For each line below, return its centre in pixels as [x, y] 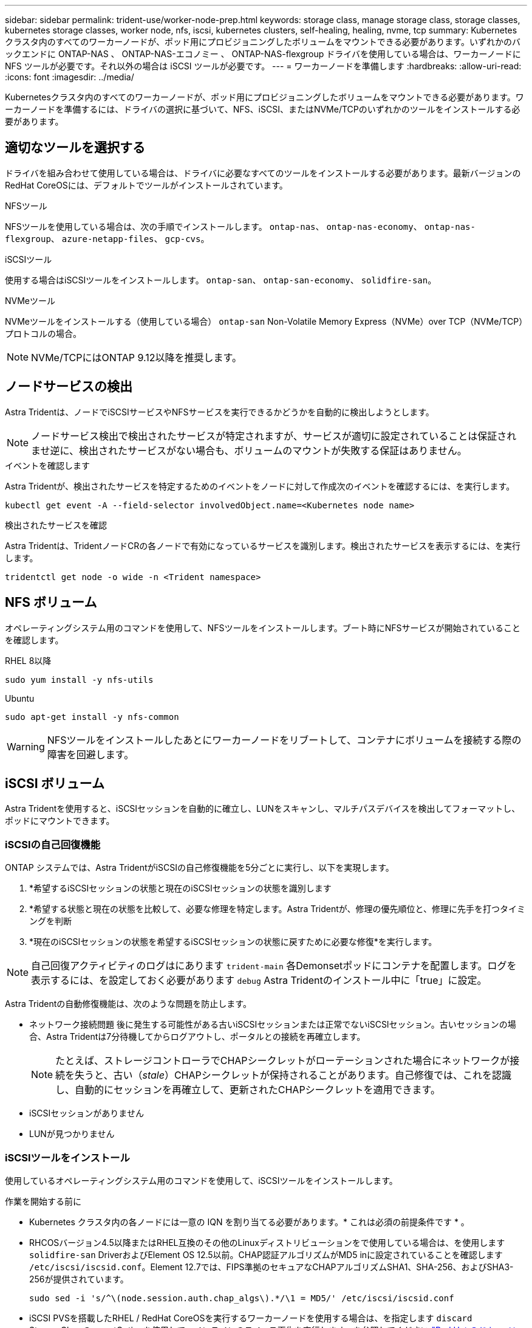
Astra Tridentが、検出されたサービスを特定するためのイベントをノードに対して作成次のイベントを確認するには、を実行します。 [260, 486]
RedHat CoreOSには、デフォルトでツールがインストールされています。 [146, 185]
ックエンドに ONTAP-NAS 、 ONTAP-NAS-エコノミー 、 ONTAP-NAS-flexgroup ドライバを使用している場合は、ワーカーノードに [263, 54]
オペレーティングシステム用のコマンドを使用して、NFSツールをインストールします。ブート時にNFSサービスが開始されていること [263, 628]
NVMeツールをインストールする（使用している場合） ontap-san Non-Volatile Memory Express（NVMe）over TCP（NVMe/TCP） [264, 321]
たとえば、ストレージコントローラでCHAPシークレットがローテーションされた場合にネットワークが [283, 1061]
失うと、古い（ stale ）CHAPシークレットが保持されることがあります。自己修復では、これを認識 [293, 1075]
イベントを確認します [47, 465]
